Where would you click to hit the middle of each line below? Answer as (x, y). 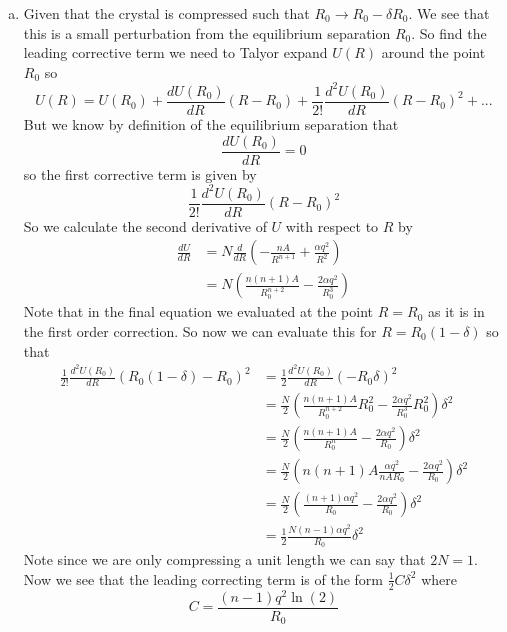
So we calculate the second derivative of (145, 225)
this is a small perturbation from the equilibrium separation (207, 32)
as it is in (456, 311)
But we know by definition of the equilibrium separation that (211, 123)
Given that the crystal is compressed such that (166, 13)
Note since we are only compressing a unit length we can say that (224, 559)
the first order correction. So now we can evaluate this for (200, 331)
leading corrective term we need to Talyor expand (175, 52)
